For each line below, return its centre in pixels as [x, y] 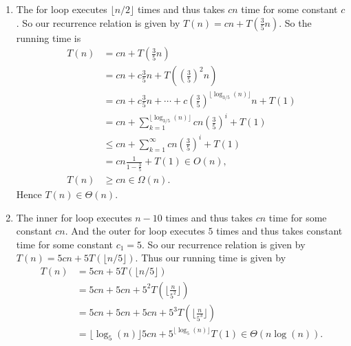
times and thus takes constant [279, 231]
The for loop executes [62, 9]
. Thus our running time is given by [211, 258]
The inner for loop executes [74, 217]
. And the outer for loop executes [135, 231]
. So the [295, 22]
